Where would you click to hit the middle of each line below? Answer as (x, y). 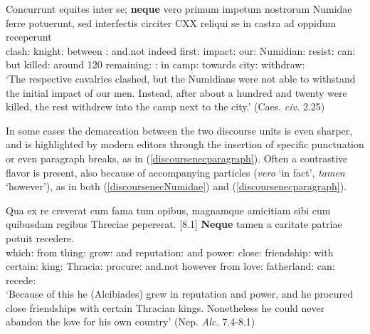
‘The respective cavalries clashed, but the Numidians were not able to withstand (181, 78)
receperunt (29, 37)
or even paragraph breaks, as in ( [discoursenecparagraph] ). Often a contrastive (177, 158)
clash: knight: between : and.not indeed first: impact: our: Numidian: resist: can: (181, 50)
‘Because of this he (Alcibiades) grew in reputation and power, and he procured (179, 294)
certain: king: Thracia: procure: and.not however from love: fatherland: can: (170, 266)
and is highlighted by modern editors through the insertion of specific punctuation (185, 144)
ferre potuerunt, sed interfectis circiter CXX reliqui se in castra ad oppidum (171, 22)
